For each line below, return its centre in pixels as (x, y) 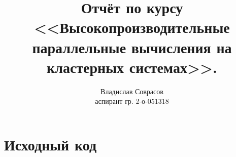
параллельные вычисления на (132, 47)
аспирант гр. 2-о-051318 (132, 101)
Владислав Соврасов (132, 91)
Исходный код (50, 144)
